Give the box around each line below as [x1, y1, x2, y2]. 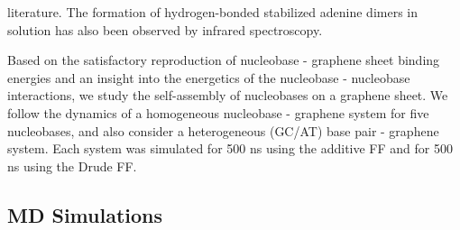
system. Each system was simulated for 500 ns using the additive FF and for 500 [7, 139, 453, 158]
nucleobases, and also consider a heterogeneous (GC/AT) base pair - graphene [7, 121, 439, 140]
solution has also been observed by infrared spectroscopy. [7, 20, 323, 39]
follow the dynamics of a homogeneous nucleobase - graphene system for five [7, 103, 429, 122]
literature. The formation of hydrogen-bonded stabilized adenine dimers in [7, 3, 419, 21]
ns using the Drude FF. [7, 156, 137, 175]
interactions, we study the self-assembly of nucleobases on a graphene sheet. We [7, 86, 448, 105]
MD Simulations [7, 200, 163, 228]
